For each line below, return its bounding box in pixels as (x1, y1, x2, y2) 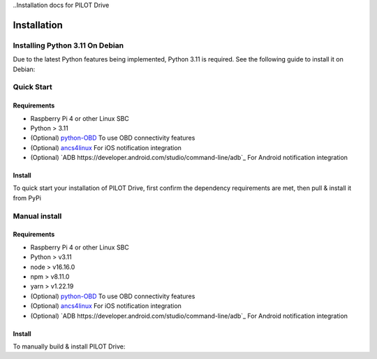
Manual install (13, 211, 62, 221)
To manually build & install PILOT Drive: (13, 342, 126, 351)
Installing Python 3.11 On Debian (13, 41, 124, 50)
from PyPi (13, 193, 42, 202)
